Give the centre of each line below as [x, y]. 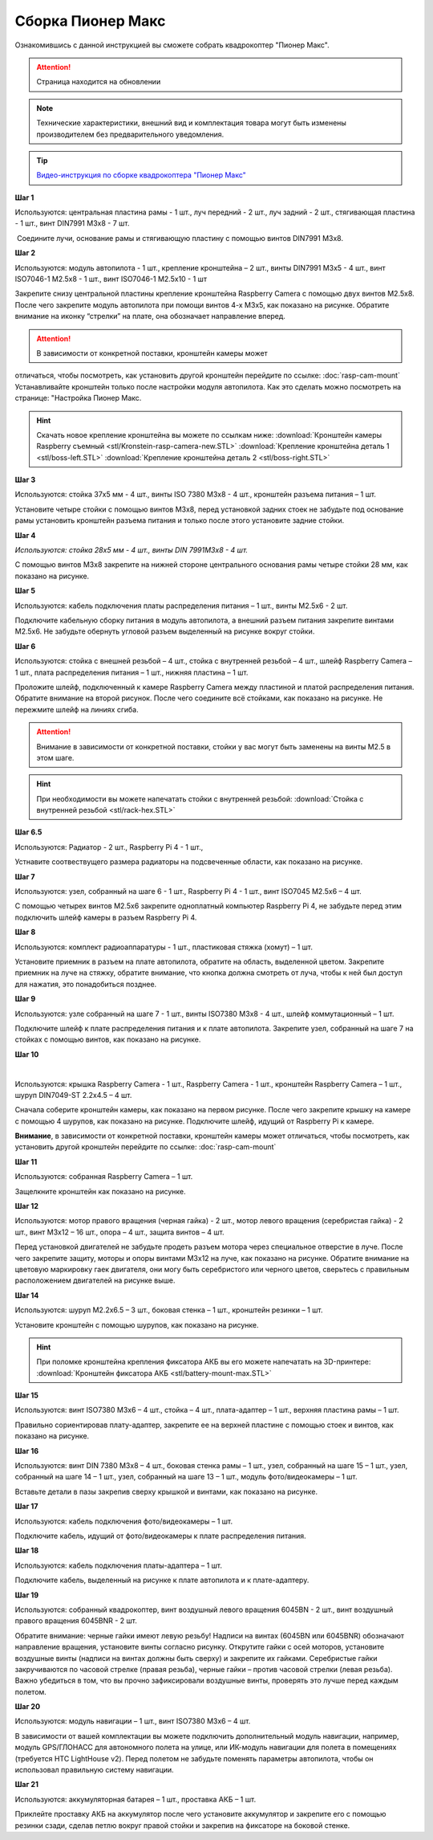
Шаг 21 [27, 1785]
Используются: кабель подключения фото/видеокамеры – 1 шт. [123, 1521]
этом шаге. [55, 757]
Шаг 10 [27, 1054]
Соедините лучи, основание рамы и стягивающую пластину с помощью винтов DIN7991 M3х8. [180, 238]
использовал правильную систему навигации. [94, 1770]
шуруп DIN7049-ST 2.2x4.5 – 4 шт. [73, 1095]
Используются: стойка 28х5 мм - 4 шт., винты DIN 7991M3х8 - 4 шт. [132, 550]
